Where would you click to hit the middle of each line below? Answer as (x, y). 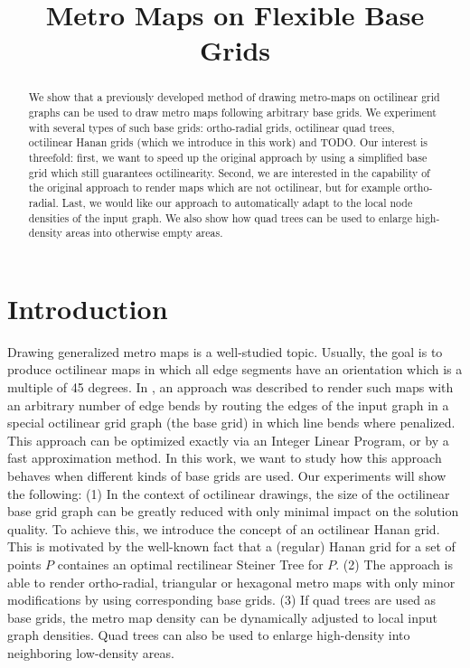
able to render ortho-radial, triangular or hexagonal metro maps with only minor (231, 582)
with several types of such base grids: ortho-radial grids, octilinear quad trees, (211, 127)
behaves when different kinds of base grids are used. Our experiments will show (227, 476)
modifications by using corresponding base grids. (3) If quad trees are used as (222, 600)
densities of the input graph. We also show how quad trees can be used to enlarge (221, 217)
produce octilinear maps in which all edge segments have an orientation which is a (235, 369)
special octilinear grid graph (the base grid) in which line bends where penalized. (231, 423)
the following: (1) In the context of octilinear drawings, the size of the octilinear (229, 493)
